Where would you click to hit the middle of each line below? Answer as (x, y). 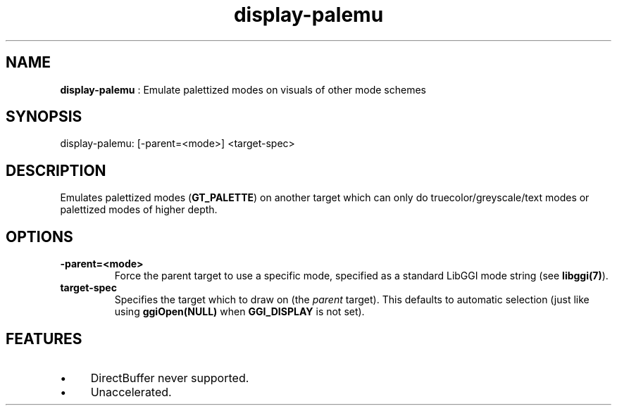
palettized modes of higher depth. (139, 210)
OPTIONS (39, 236)
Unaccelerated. (131, 392)
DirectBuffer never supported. (170, 378)
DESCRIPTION (56, 170)
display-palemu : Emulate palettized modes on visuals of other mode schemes (243, 89)
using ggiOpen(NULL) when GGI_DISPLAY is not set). (239, 312)
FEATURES (44, 339)
